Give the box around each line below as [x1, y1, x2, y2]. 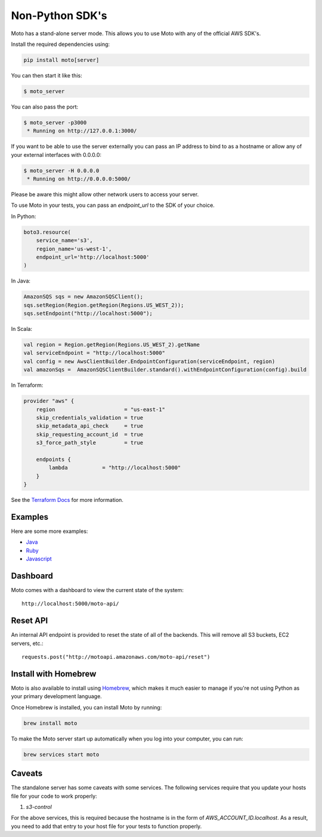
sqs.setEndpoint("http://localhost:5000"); [23, 310, 153, 317]
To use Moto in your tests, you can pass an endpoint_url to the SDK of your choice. [11, 201, 215, 209]
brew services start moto [23, 751, 100, 758]
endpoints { [36, 456, 72, 463]
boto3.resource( [23, 228, 72, 235]
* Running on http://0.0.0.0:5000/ [27, 176, 131, 182]
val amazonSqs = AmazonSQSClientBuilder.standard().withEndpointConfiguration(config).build [23, 367, 307, 373]
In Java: [11, 277, 31, 284]
